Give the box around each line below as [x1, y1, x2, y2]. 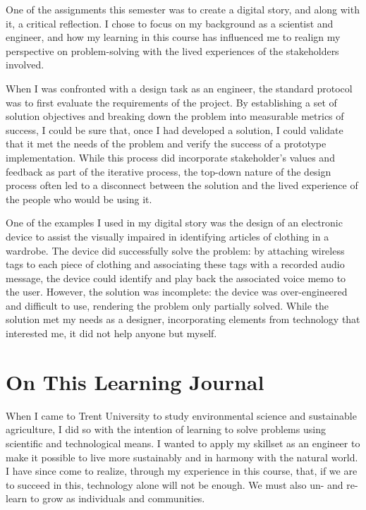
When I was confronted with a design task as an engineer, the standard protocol [6, 80, 353, 95]
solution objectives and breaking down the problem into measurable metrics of [6, 109, 344, 123]
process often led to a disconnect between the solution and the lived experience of [6, 178, 358, 193]
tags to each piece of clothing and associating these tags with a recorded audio [6, 257, 345, 272]
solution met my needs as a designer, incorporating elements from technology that [6, 312, 360, 327]
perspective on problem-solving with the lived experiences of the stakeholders [6, 43, 339, 58]
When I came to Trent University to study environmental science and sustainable [6, 408, 357, 423]
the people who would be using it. [6, 191, 152, 206]
